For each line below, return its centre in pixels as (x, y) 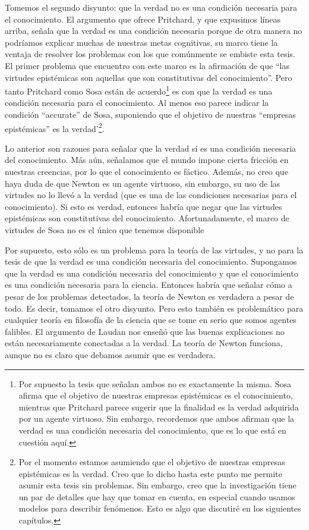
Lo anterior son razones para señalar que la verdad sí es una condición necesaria (151, 148)
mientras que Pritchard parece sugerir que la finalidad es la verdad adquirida (159, 407)
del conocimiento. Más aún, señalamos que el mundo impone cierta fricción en (147, 160)
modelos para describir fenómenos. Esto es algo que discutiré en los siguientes (160, 508)
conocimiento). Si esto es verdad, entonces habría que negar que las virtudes (144, 206)
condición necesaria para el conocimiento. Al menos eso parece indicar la (137, 103)
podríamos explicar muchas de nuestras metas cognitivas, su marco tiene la (141, 42)
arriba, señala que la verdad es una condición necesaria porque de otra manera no (154, 31)
